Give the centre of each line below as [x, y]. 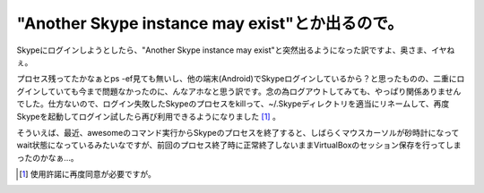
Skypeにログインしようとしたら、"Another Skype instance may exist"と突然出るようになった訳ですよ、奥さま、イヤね [236, 50]
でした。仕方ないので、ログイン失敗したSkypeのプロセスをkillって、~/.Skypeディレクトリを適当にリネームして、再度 [233, 104]
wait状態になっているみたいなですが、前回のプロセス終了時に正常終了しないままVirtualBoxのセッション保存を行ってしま [239, 145]
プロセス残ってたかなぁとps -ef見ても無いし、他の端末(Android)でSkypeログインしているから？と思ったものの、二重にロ [241, 79]
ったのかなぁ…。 [48, 157]
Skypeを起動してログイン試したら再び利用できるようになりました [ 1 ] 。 [149, 116]
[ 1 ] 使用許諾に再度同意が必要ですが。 [88, 174]
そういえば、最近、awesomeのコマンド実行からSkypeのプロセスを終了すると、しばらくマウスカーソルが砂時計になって [238, 132]
